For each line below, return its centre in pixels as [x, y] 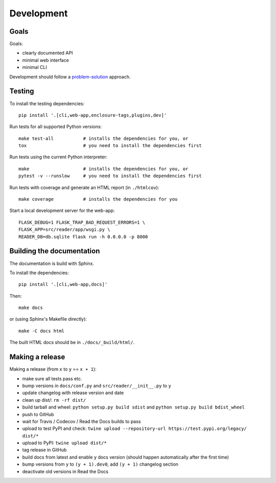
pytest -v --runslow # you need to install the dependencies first [110, 176]
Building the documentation [55, 251]
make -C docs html [42, 331]
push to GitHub [38, 414]
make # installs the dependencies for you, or [103, 169]
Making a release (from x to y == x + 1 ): [53, 369]
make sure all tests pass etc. [52, 378]
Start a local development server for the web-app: [62, 211]
